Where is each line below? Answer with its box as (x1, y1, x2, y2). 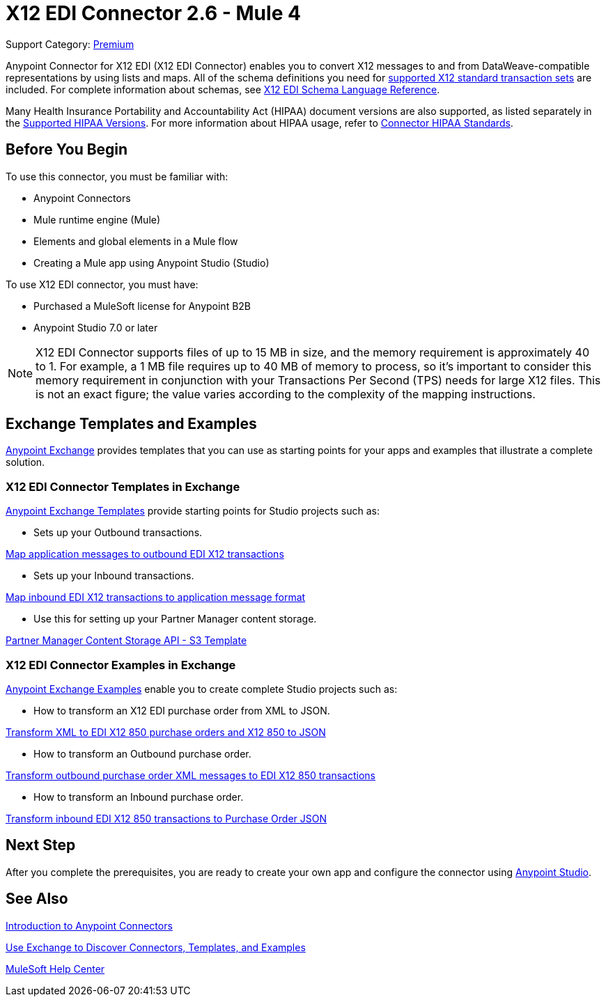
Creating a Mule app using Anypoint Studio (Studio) (33, 256, 270, 269)
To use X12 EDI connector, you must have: (6, 278, 199, 290)
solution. (6, 456, 45, 469)
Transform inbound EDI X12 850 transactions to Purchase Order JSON (6, 812, 327, 824)
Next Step (6, 836, 76, 854)
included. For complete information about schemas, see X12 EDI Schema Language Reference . (6, 83, 440, 95)
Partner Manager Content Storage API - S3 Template (6, 634, 247, 647)
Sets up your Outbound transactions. (33, 526, 203, 539)
